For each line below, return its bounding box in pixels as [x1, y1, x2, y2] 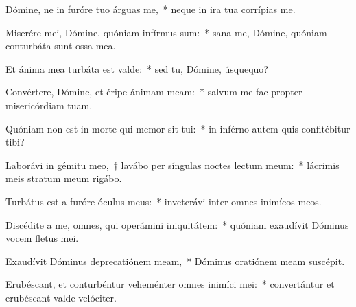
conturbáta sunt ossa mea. [5, 38, 116, 53]
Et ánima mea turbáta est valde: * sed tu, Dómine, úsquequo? [5, 61, 268, 76]
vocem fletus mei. [5, 231, 79, 245]
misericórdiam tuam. [5, 98, 93, 112]
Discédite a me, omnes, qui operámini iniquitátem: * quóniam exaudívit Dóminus [5, 217, 349, 231]
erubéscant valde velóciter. [5, 290, 117, 304]
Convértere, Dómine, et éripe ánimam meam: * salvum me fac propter [5, 84, 302, 99]
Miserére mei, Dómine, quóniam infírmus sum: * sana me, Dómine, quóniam [5, 25, 327, 39]
